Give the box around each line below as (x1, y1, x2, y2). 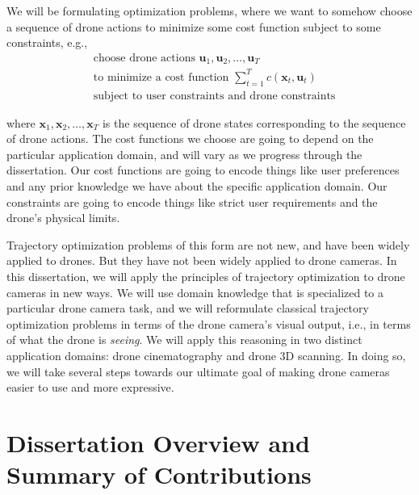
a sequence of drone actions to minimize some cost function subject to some (6, 18, 381, 35)
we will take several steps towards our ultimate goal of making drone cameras (6, 363, 390, 380)
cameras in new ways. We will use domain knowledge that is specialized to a (6, 283, 384, 300)
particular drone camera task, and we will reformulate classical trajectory (6, 300, 369, 317)
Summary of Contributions (6, 458, 312, 491)
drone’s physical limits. (6, 209, 120, 226)
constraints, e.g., (6, 34, 88, 51)
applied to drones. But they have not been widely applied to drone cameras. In (6, 252, 397, 269)
